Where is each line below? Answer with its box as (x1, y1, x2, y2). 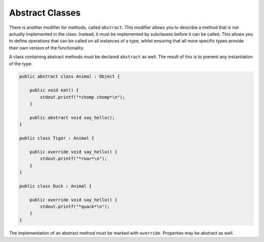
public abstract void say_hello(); (29, 115, 115, 120)
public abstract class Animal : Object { (19, 74, 120, 79)
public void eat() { (29, 88, 79, 93)
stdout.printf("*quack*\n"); (40, 203, 110, 209)
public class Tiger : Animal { (19, 135, 95, 141)
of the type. (9, 61, 33, 66)
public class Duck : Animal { (19, 183, 92, 189)
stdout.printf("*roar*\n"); (40, 156, 108, 161)
